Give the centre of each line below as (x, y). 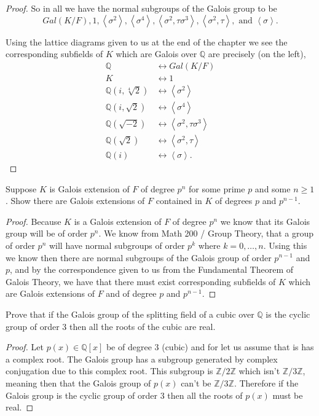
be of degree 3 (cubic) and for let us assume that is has (210, 347)
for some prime (217, 188)
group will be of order (47, 233)
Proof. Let (25, 347)
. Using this (285, 245)
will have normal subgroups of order (117, 245)
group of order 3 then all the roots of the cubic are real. (111, 326)
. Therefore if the (266, 383)
